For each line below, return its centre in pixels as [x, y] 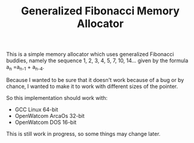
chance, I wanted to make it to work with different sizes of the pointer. [92, 86]
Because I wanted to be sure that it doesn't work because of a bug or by [95, 80]
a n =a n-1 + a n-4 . [25, 68]
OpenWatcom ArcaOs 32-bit [50, 115]
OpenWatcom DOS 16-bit [45, 122]
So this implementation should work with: [57, 98]
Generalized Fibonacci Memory [100, 11]
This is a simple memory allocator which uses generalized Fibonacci [90, 54]
